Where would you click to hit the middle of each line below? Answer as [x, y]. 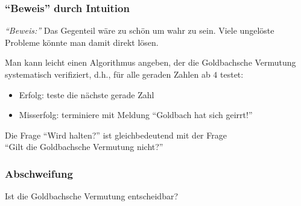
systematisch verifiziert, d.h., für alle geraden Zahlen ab [108, 74]
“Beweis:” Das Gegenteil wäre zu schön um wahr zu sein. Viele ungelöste [140, 30]
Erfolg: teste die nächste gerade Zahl [87, 94]
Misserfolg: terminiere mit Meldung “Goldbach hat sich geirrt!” [136, 115]
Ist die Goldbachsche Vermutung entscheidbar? [92, 196]
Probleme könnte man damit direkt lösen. [82, 42]
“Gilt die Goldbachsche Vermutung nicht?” [84, 147]
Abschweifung [39, 173]
